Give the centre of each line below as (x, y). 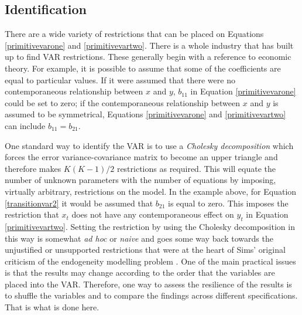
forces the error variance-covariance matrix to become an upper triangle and (141, 157)
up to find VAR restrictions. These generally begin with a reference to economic (148, 57)
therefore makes (33, 168)
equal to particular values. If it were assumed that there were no (120, 79)
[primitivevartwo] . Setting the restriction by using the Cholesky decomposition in (150, 226)
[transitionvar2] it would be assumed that (79, 203)
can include (25, 125)
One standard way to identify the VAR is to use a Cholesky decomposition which (149, 145)
